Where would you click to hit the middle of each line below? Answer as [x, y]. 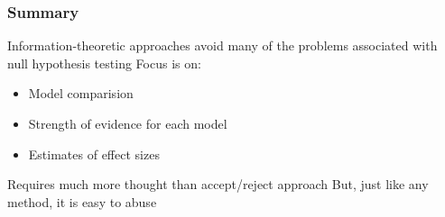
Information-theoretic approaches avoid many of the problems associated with [222, 45]
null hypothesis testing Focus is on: [104, 63]
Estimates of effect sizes [94, 154]
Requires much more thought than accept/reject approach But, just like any [218, 184]
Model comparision [81, 93]
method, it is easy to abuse [82, 201]
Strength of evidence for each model [128, 123]
